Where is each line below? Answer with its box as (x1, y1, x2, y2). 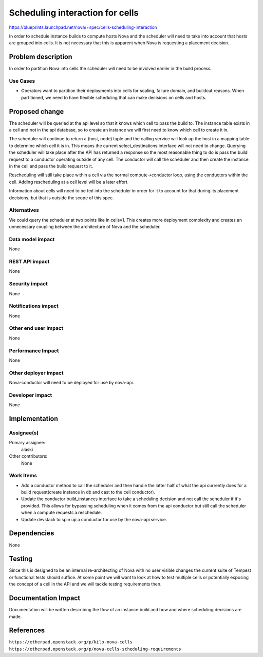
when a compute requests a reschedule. (21, 509, 102, 516)
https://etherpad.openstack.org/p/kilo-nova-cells (9, 639, 132, 645)
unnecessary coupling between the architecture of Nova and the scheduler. (9, 224, 161, 230)
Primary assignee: (9, 440, 46, 446)
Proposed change (9, 107, 64, 115)
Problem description (9, 53, 73, 61)
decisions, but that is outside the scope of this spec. (9, 195, 114, 201)
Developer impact (9, 392, 52, 398)
